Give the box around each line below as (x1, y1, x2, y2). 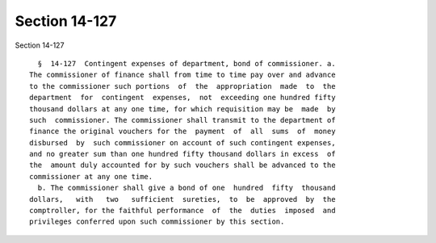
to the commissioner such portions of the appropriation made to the (29, 82, 336, 90)
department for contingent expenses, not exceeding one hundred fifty (29, 93, 336, 103)
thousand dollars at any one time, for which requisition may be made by (29, 104, 336, 113)
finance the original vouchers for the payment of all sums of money (29, 127, 336, 136)
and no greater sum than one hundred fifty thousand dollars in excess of (29, 149, 336, 159)
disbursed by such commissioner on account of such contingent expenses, (29, 138, 336, 147)
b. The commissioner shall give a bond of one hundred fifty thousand (37, 183, 336, 193)
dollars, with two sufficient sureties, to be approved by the (29, 195, 336, 203)
